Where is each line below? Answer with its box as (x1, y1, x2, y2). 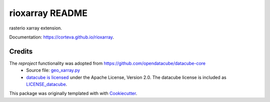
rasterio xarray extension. (9, 25, 62, 31)
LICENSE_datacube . (26, 81, 67, 87)
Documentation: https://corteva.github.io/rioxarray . (9, 34, 114, 40)
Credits (9, 47, 33, 55)
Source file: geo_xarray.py (26, 67, 80, 73)
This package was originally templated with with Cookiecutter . (9, 90, 137, 96)
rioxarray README (9, 7, 87, 18)
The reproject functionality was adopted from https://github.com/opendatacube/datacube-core (9, 60, 206, 66)
